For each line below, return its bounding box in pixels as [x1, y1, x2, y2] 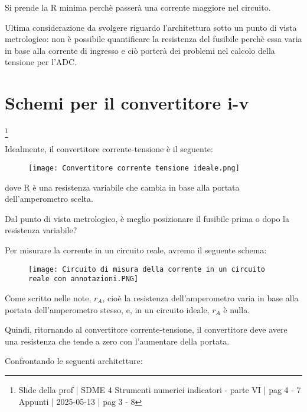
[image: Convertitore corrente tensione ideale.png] [28, 164, 240, 173]
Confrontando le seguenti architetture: [5, 355, 143, 367]
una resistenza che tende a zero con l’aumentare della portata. [5, 334, 230, 347]
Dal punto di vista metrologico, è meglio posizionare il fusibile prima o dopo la [5, 212, 290, 224]
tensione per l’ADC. [5, 56, 77, 68]
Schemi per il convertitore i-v [5, 91, 249, 115]
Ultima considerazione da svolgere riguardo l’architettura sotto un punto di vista [5, 21, 297, 33]
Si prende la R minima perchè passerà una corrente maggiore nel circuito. [5, 1, 271, 13]
